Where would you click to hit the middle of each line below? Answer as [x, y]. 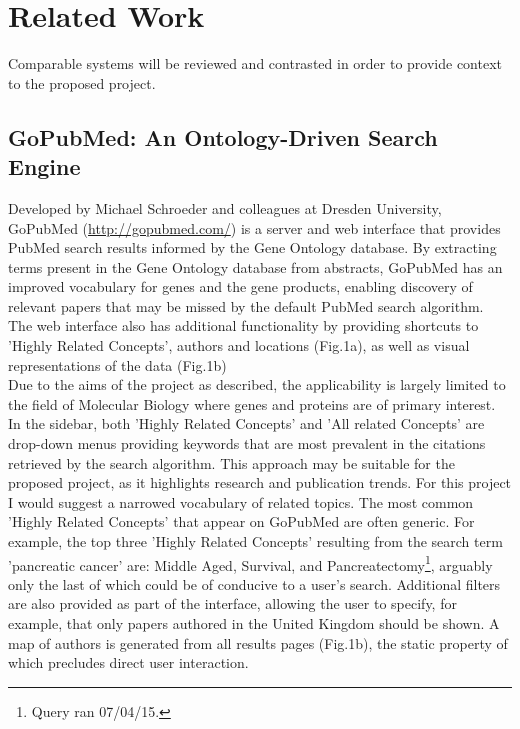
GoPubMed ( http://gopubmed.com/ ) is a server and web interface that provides [254, 227]
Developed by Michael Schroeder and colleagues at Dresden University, [225, 207]
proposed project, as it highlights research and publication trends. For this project [260, 482]
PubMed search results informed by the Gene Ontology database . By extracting [252, 247]
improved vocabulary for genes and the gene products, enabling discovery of [240, 286]
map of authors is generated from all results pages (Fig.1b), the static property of [258, 642]
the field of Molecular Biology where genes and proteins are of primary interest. [252, 403]
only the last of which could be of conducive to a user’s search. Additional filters [254, 583]
